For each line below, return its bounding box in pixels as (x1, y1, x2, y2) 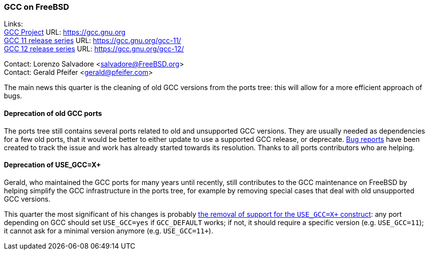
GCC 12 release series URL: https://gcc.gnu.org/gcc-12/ (4, 45, 184, 53)
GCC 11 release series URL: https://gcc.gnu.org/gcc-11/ (4, 36, 181, 45)
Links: (4, 20, 23, 28)
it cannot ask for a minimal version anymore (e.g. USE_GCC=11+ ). (4, 226, 213, 235)
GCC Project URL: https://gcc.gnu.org (4, 28, 126, 37)
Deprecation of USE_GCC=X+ (4, 161, 101, 169)
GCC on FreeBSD (4, 2, 69, 12)
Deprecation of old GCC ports (4, 109, 102, 117)
